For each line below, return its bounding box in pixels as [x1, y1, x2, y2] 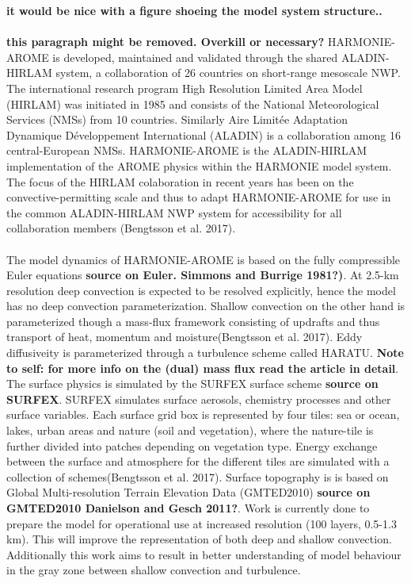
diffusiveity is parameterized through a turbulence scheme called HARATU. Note [6, 344, 404, 361]
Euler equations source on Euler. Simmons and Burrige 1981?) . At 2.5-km [6, 267, 399, 283]
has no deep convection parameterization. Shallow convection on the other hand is [6, 297, 405, 314]
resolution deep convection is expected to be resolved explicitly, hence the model [6, 282, 396, 298]
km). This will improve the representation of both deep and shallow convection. [6, 531, 392, 547]
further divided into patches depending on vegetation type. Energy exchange [6, 437, 378, 454]
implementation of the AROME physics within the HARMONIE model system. [6, 157, 392, 174]
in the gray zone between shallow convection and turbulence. [6, 562, 301, 578]
